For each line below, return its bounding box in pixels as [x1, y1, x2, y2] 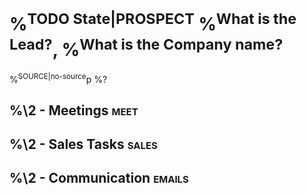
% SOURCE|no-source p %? [9, 71, 108, 85]
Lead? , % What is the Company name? [9, 34, 284, 61]
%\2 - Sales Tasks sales [9, 136, 158, 153]
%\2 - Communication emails [9, 170, 189, 187]
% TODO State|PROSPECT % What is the [9, 9, 297, 36]
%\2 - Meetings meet [9, 102, 139, 119]
